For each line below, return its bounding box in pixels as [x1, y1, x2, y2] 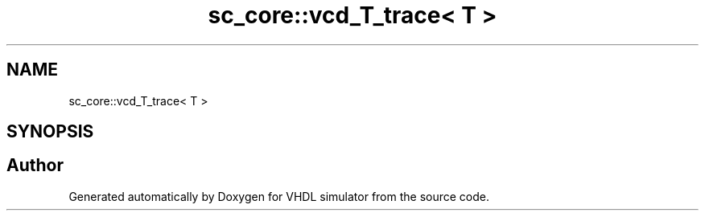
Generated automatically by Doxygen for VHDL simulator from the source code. [68, 189, 490, 203]
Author [6, 155, 64, 176]
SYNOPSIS [6, 121, 94, 142]
